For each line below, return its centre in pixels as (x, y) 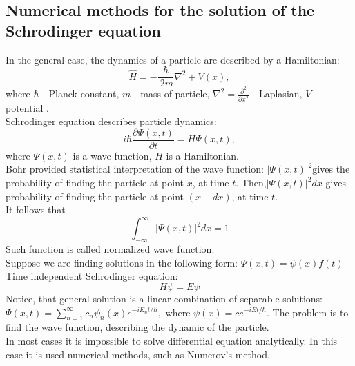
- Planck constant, (81, 94)
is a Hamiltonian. (202, 155)
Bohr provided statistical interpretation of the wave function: (135, 169)
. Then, (251, 183)
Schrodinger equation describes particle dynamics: (111, 121)
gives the (331, 169)
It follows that (36, 210)
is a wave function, (112, 155)
